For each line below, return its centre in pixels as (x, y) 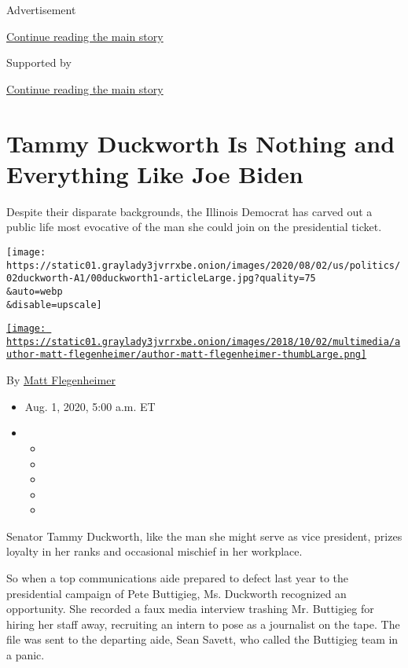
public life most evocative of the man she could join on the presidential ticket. (194, 227)
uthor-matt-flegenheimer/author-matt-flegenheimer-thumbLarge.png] (187, 355)
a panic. (26, 655)
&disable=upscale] (54, 305)
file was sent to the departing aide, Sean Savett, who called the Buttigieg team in (202, 639)
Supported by (39, 62)
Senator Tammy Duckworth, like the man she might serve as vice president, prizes (204, 536)
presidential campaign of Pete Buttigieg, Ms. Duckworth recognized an (176, 593)
